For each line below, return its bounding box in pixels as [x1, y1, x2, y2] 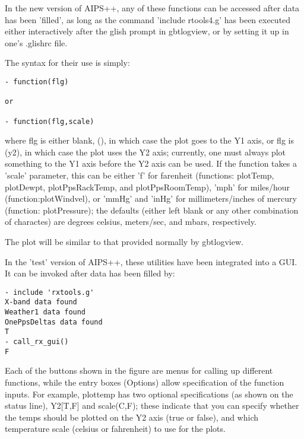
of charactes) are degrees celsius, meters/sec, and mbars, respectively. [5, 215, 256, 228]
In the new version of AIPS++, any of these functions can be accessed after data [5, 2, 300, 14]
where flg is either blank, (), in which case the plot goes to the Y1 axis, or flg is [5, 134, 294, 147]
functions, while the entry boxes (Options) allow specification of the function [5, 376, 284, 388]
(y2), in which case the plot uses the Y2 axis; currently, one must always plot [5, 145, 286, 158]
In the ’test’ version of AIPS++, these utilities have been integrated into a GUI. [5, 255, 297, 268]
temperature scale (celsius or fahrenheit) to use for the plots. [5, 422, 226, 435]
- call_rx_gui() [5, 338, 69, 346]
